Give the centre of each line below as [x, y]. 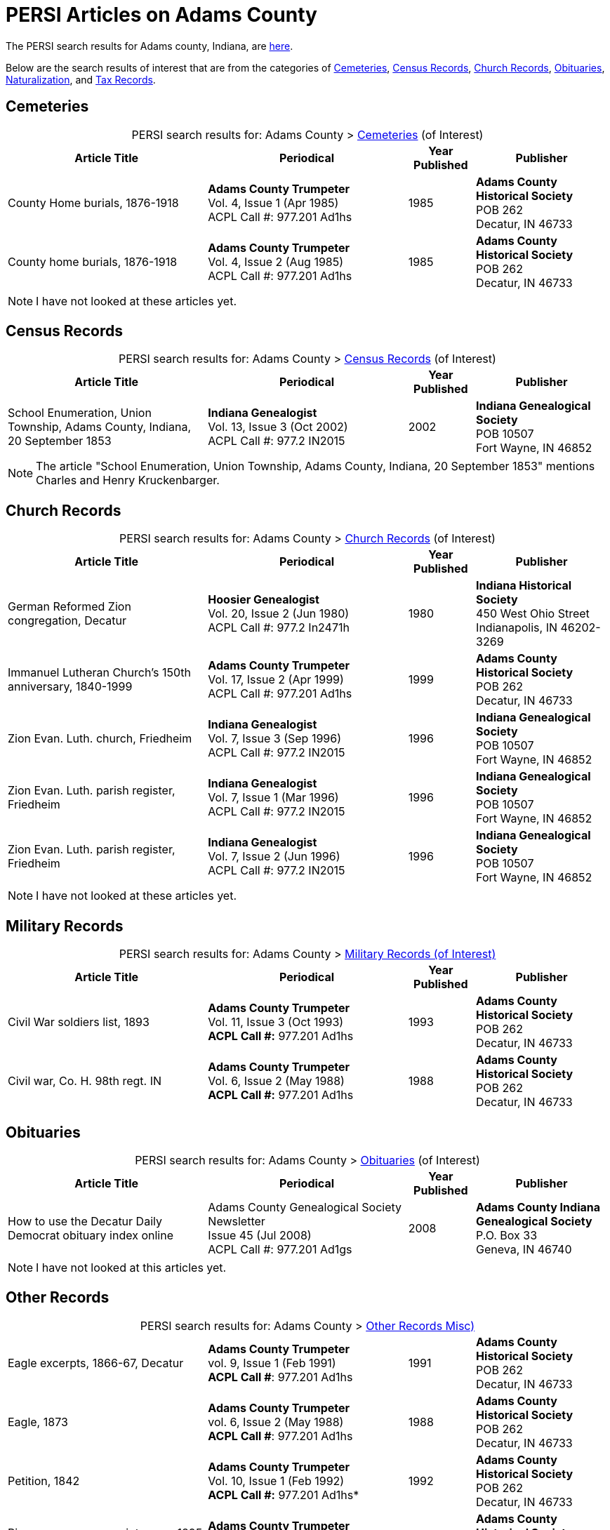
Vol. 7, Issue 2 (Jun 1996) [274, 857]
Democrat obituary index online [91, 1235]
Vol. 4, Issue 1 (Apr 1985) [273, 202]
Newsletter [237, 1221]
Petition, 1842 [44, 1481]
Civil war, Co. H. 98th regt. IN [85, 1081]
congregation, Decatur [67, 621]
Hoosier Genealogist [264, 600]
